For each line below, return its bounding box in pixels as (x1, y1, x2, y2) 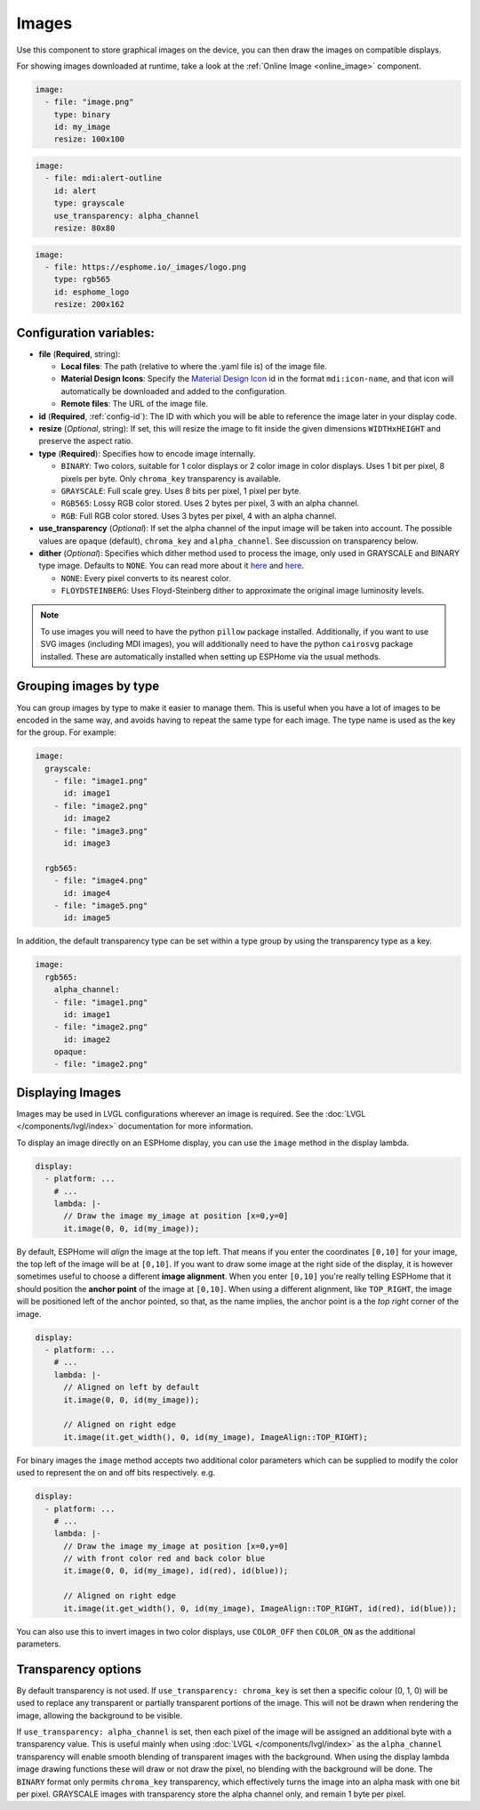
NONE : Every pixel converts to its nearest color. (60, 572, 231, 583)
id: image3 (63, 838, 111, 849)
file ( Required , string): (38, 348, 121, 360)
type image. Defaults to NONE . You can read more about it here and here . (38, 561, 305, 571)
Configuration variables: (16, 325, 156, 340)
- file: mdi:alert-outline (44, 174, 163, 183)
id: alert (53, 185, 97, 196)
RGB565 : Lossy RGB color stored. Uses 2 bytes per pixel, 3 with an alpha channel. (60, 498, 360, 509)
